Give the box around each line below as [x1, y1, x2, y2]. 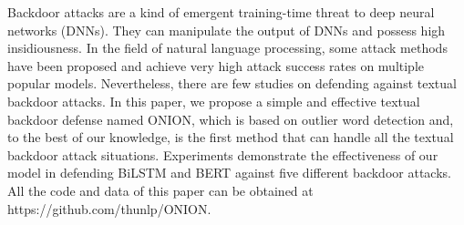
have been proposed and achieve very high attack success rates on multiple [7, 56, 425, 75]
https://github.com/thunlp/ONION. [7, 199, 211, 218]
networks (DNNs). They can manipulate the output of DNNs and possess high [7, 20, 446, 39]
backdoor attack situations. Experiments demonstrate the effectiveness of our [7, 145, 438, 164]
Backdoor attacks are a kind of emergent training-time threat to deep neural [7, 3, 435, 21]
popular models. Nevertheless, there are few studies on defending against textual [7, 74, 457, 93]
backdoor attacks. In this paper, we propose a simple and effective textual [7, 91, 420, 110]
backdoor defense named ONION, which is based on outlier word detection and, [7, 109, 454, 128]
